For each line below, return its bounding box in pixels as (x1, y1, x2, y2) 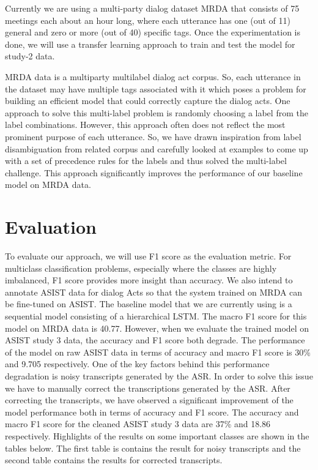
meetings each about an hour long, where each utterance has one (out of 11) (5, 13, 290, 26)
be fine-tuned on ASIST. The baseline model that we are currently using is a (5, 297, 292, 310)
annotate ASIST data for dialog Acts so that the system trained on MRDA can (5, 285, 303, 298)
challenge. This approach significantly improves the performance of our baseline (5, 166, 303, 179)
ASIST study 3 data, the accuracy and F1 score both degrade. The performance (5, 334, 305, 346)
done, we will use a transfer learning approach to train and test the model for (5, 37, 295, 50)
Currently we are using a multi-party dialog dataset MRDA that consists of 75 (5, 2, 300, 14)
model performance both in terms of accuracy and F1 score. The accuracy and (5, 405, 299, 418)
